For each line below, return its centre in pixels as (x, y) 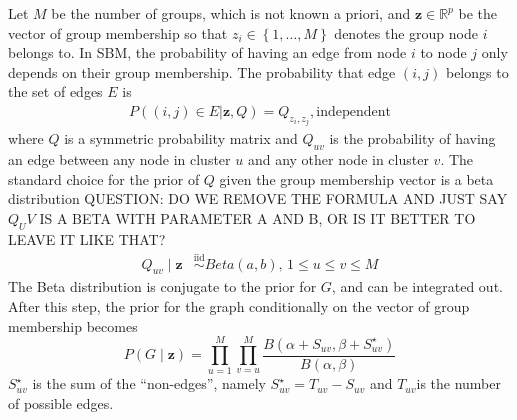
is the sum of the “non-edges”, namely (149, 383)
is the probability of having (412, 138)
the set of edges (55, 91)
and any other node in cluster (338, 159)
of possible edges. (61, 402)
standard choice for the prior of (104, 178)
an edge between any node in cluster (119, 159)
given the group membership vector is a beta (356, 178)
